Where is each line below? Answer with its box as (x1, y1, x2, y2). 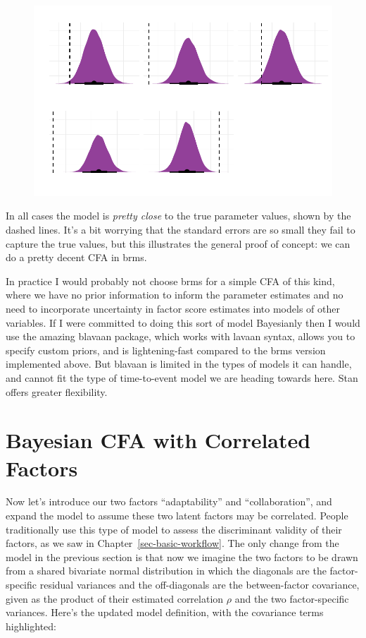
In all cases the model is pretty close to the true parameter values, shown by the (6, 208, 351, 223)
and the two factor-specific (234, 591, 349, 606)
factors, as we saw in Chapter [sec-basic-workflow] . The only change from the (6, 536, 339, 550)
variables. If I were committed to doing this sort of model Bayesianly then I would (6, 315, 360, 330)
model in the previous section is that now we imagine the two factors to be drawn (6, 549, 358, 564)
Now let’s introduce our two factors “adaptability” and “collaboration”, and (6, 494, 332, 509)
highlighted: (6, 618, 56, 633)
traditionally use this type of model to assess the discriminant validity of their (6, 522, 342, 536)
